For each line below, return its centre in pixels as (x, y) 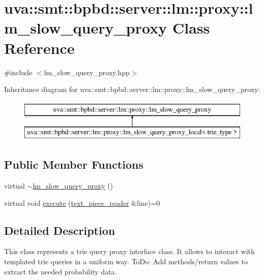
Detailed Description (60, 230)
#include (18, 72)
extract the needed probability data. (61, 271)
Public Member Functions (74, 164)
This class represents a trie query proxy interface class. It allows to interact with (129, 251)
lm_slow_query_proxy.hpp (87, 72)
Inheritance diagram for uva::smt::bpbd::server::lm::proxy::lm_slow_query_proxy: (132, 89)
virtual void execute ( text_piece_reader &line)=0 (82, 203)
